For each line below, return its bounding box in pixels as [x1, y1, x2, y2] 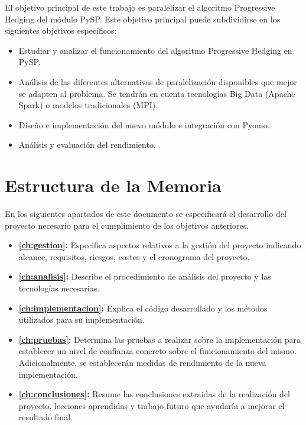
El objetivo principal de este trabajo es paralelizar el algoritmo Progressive [5, 1, 275, 13]
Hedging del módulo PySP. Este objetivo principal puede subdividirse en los [5, 12, 281, 25]
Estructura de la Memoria [5, 173, 222, 197]
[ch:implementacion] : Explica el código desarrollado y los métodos [18, 301, 268, 314]
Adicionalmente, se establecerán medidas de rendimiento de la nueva [18, 356, 266, 368]
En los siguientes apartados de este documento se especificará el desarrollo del [5, 207, 287, 220]
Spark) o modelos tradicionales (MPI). [18, 99, 158, 111]
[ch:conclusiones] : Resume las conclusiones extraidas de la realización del [18, 388, 290, 400]
